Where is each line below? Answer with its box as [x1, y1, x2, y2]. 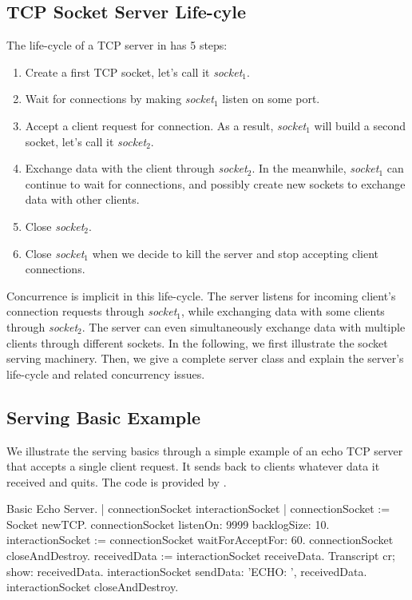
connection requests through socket [6, 303, 177, 320]
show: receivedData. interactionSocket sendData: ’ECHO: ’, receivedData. [6, 562, 367, 579]
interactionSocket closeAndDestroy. [6, 578, 179, 595]
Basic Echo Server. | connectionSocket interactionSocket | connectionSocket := [6, 500, 390, 517]
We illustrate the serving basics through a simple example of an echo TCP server [6, 442, 403, 459]
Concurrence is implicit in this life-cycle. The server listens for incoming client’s [6, 287, 396, 304]
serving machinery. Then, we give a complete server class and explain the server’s [6, 350, 404, 367]
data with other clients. [25, 191, 140, 208]
